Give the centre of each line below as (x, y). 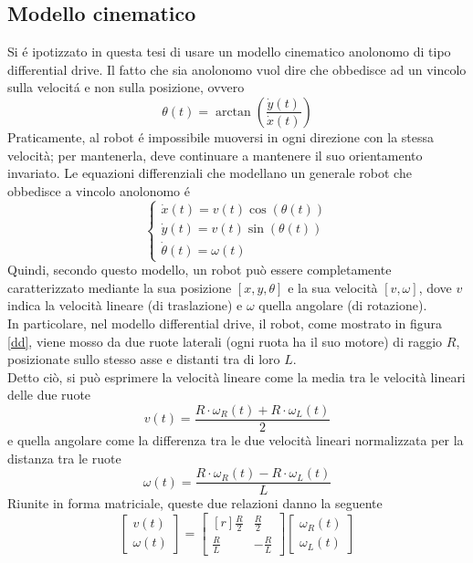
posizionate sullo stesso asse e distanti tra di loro (144, 359)
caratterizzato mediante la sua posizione (120, 287)
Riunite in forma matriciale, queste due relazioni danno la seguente (195, 503)
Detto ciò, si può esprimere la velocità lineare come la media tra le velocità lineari (236, 376)
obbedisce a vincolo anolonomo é (99, 190)
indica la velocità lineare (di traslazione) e (125, 305)
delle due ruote (49, 395)
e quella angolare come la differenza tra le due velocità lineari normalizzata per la (236, 439)
